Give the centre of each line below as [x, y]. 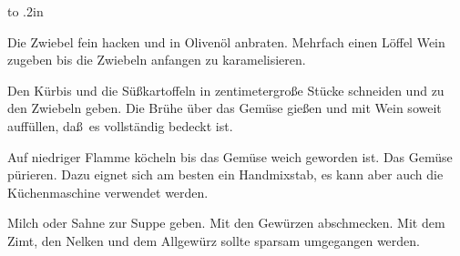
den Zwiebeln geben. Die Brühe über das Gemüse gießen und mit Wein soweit [225, 108]
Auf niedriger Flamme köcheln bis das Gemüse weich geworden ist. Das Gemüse [230, 156]
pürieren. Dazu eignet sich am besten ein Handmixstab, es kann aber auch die [225, 174]
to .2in [26, 11]
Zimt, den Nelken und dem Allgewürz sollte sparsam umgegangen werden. [214, 240]
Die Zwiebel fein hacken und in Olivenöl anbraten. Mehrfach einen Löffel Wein [226, 41]
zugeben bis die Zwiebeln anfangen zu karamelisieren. [157, 60]
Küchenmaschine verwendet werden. [108, 192]
